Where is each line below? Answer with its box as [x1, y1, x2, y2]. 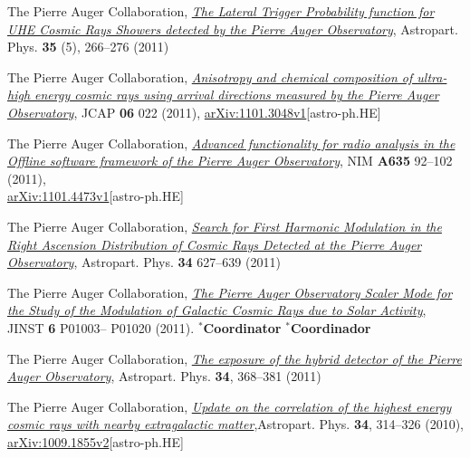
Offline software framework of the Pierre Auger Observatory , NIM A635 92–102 [7, 151, 453, 170]
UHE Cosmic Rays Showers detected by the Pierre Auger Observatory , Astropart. [7, 19, 458, 38]
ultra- [417, 67, 447, 86]
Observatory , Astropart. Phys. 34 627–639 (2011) [7, 253, 281, 272]
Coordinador [290, 318, 371, 337]
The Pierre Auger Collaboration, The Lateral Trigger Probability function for [7, 2, 435, 20]
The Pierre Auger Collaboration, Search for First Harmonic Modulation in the [7, 216, 442, 235]
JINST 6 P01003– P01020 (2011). [7, 318, 195, 337]
